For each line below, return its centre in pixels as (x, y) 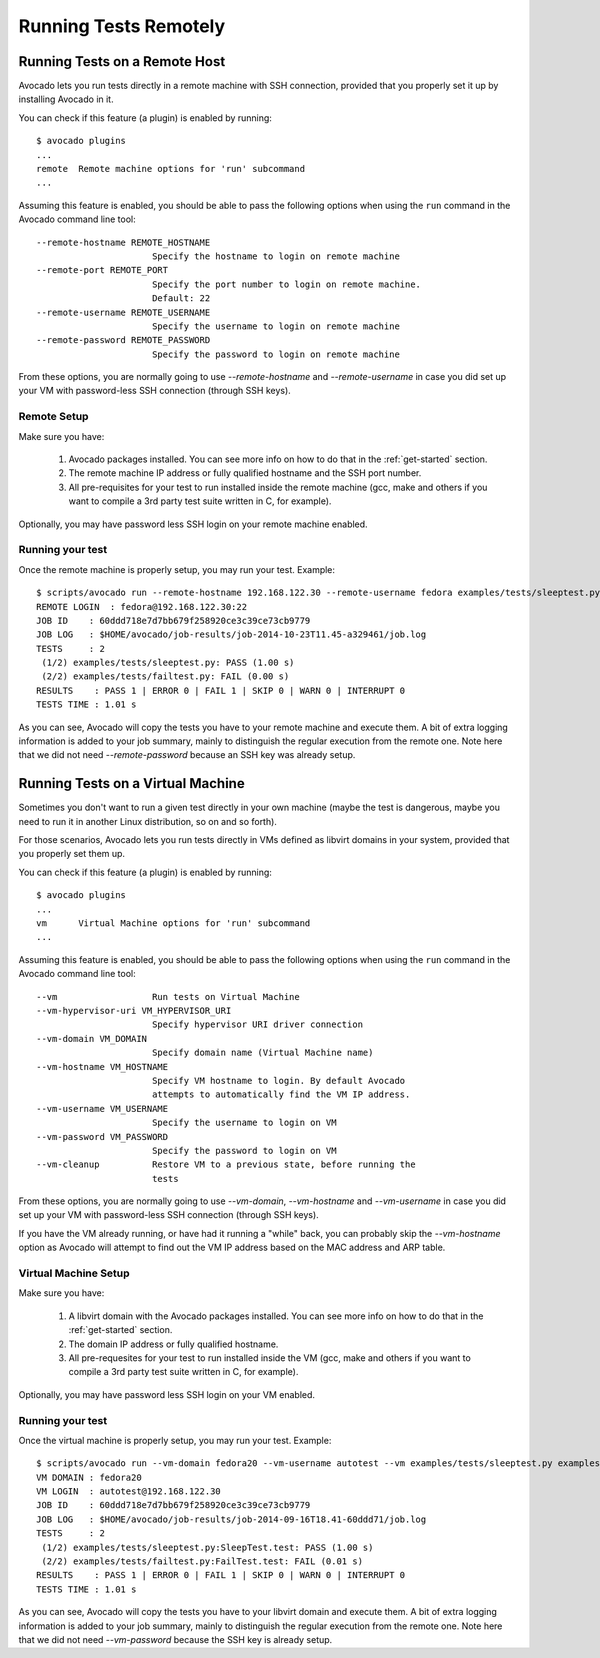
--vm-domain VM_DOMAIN (92, 1038)
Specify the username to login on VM (244, 1123)
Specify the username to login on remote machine (275, 326)
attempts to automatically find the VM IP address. (281, 1094)
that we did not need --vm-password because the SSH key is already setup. (175, 1639)
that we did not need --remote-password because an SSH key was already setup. (187, 755)
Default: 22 (181, 298)
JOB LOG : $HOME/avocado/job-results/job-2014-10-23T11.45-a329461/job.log (231, 634)
